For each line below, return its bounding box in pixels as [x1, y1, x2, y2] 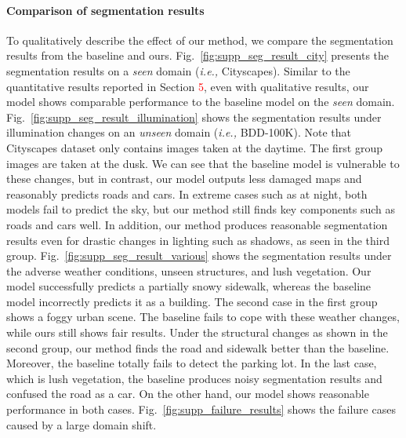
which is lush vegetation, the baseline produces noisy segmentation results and [6, 370, 382, 386]
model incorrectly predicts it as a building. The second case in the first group [6, 293, 378, 309]
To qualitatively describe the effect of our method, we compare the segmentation [6, 31, 393, 48]
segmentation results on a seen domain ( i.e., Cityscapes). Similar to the [6, 62, 350, 78]
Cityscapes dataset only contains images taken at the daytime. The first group [6, 139, 383, 155]
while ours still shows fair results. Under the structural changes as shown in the [6, 324, 388, 341]
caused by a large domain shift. [6, 416, 157, 433]
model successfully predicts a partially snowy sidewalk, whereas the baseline [6, 278, 372, 294]
